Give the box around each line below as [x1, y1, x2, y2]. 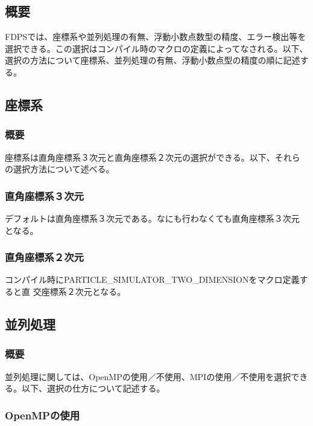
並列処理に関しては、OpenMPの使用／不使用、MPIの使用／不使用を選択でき [5, 370, 308, 382]
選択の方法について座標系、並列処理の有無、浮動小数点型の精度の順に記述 [5, 54, 300, 66]
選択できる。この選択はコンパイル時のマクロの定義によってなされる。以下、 [5, 42, 308, 54]
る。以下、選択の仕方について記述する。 [5, 382, 165, 395]
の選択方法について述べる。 [5, 163, 115, 175]
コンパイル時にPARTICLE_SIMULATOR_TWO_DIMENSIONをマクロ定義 [5, 273, 300, 286]
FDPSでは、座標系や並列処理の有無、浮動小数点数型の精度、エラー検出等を [5, 30, 306, 43]
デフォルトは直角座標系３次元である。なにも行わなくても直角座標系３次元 [5, 211, 300, 224]
